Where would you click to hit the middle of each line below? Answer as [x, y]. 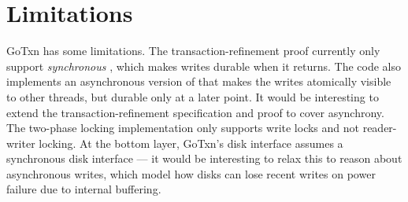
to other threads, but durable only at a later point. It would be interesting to [193, 96]
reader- [380, 128]
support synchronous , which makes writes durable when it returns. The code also [204, 66]
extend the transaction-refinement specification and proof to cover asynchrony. [195, 112]
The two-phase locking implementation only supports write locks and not [183, 128]
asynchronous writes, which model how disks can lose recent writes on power [191, 173]
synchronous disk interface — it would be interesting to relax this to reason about [204, 158]
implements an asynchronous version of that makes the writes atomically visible [199, 81]
